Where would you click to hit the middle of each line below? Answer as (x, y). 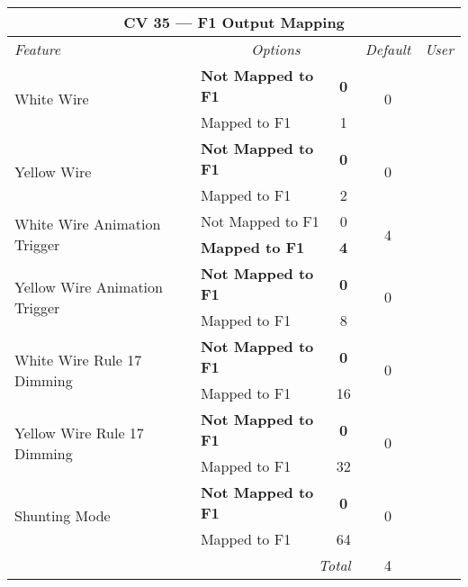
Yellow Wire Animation (89, 286)
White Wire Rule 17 (78, 359)
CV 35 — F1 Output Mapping (234, 22)
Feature (38, 49)
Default (388, 49)
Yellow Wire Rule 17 (79, 432)
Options (276, 49)
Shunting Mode (63, 515)
